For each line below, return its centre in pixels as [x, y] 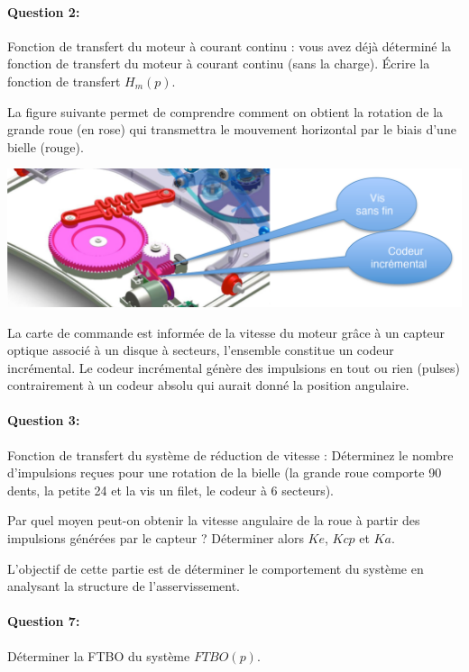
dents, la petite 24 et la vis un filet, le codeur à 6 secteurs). [171, 490]
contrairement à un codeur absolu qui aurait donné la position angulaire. [208, 385]
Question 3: [44, 420]
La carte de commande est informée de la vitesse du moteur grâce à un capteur [226, 332]
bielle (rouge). [46, 146]
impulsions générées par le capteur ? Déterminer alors [156, 538]
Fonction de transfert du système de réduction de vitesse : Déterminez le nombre [230, 454]
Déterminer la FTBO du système [99, 655]
